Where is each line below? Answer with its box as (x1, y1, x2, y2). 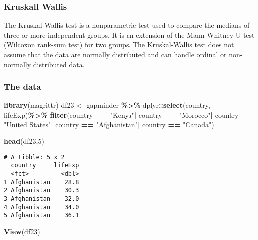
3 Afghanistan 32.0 (4, 195, 79, 203)
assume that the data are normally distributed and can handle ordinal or (4, 49, 227, 59)
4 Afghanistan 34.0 (4, 203, 79, 211)
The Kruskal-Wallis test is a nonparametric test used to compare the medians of (4, 20, 250, 30)
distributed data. (33, 59, 85, 69)
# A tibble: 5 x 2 (4, 153, 65, 161)
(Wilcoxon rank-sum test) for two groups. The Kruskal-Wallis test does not (4, 39, 234, 50)
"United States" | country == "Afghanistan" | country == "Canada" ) (4, 119, 214, 129)
